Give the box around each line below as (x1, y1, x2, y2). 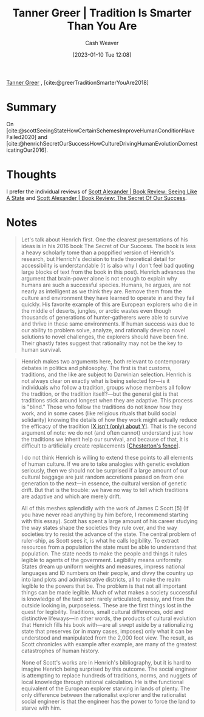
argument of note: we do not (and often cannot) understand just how (21, 429, 193, 436)
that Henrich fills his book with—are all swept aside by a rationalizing (21, 621, 194, 628)
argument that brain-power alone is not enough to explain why (21, 274, 178, 282)
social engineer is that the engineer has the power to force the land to (21, 697, 196, 705)
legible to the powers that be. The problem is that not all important (21, 582, 187, 590)
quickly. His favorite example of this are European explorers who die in (21, 301, 198, 308)
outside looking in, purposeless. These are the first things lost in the (21, 601, 191, 609)
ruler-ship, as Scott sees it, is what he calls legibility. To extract (21, 537, 179, 544)
